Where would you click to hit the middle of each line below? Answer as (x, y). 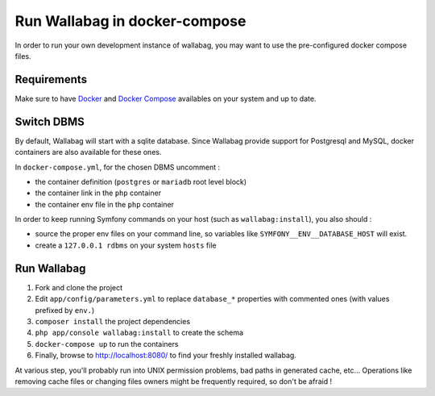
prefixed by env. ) (65, 310)
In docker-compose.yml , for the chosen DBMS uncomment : (118, 167)
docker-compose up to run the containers (107, 344)
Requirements (51, 79)
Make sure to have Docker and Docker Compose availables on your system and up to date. (166, 98)
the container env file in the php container (105, 204)
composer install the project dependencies (113, 321)
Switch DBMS (50, 121)
